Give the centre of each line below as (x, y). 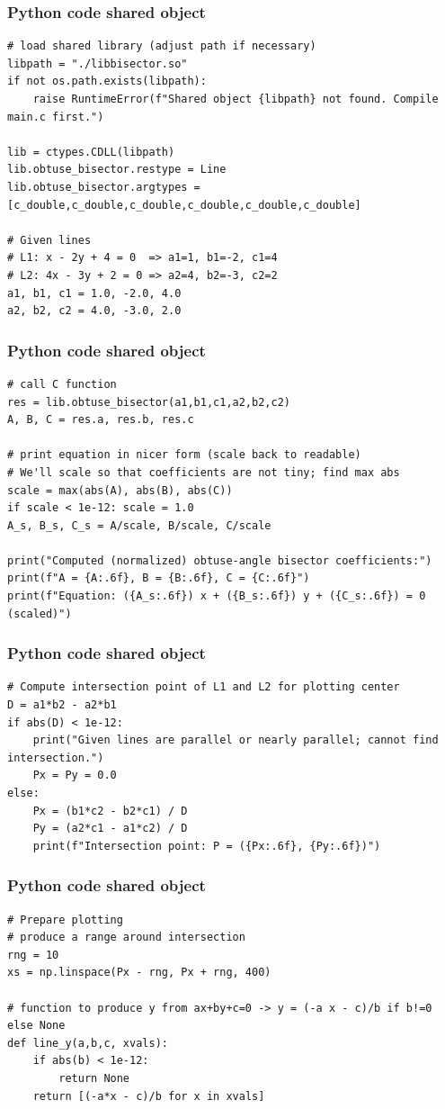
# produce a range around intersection (126, 938)
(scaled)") (40, 613)
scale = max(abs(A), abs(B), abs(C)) (120, 490)
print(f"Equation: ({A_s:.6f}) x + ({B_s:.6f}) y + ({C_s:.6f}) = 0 (217, 596)
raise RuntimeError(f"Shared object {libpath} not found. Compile (236, 99)
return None (94, 1078)
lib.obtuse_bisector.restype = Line (117, 170)
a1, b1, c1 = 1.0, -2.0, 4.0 (94, 293)
